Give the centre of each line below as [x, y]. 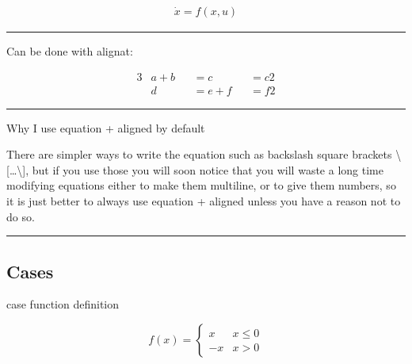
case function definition [63, 304]
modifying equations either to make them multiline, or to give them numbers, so [201, 185]
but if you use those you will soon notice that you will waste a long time [208, 169]
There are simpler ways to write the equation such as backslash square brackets [199, 154]
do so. [21, 216]
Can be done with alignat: [70, 51]
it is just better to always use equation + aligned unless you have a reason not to [204, 201]
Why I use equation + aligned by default [106, 127]
